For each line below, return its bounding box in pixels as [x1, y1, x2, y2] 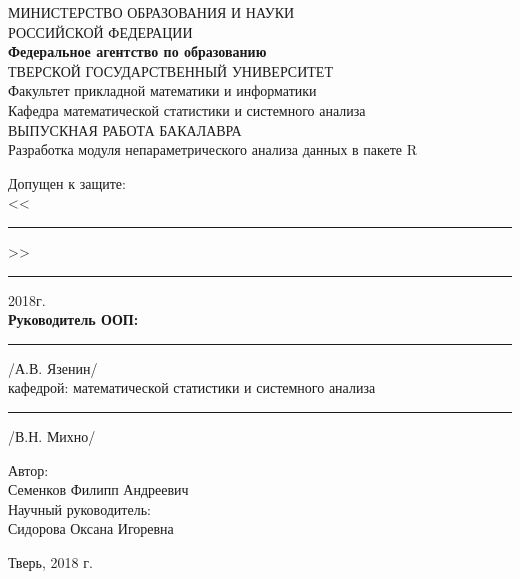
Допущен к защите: [8, 172, 126, 193]
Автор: [8, 459, 49, 480]
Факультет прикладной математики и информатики [8, 80, 317, 101]
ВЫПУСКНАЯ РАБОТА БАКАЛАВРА [8, 119, 242, 140]
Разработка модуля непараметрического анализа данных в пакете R [8, 139, 418, 160]
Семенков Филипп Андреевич [8, 479, 189, 500]
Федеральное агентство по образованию [8, 41, 267, 62]
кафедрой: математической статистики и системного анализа [8, 377, 376, 398]
